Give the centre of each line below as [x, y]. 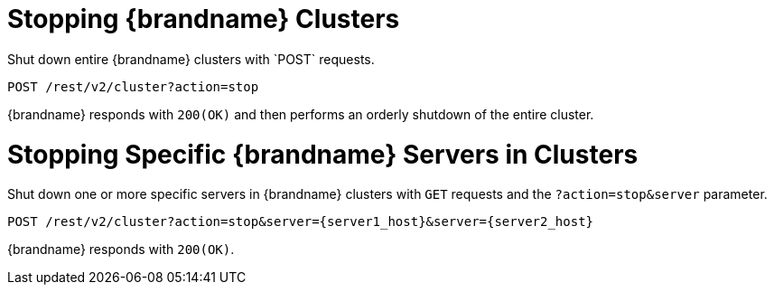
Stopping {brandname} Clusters [204, 19]
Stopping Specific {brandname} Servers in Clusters [323, 154]
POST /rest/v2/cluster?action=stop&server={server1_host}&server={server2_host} [301, 222]
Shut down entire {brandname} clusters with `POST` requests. [191, 59]
